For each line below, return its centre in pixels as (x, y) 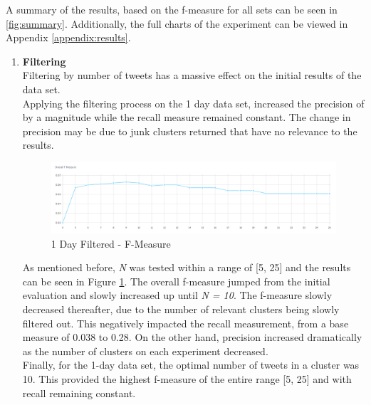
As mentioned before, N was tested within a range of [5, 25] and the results (187, 267)
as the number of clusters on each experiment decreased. (145, 351)
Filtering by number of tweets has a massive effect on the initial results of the (192, 75)
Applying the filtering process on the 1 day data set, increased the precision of (193, 103)
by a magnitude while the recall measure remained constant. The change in (187, 117)
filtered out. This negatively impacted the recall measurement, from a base (185, 323)
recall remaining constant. (79, 393)
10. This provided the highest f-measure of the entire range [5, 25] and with (187, 378)
